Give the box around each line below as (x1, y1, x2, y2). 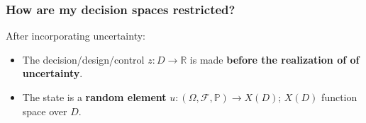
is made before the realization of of (189, 52, 360, 66)
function (321, 90, 357, 104)
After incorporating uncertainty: (6, 28, 145, 43)
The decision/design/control (22, 52, 145, 66)
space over (22, 103, 67, 118)
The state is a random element (22, 90, 167, 104)
